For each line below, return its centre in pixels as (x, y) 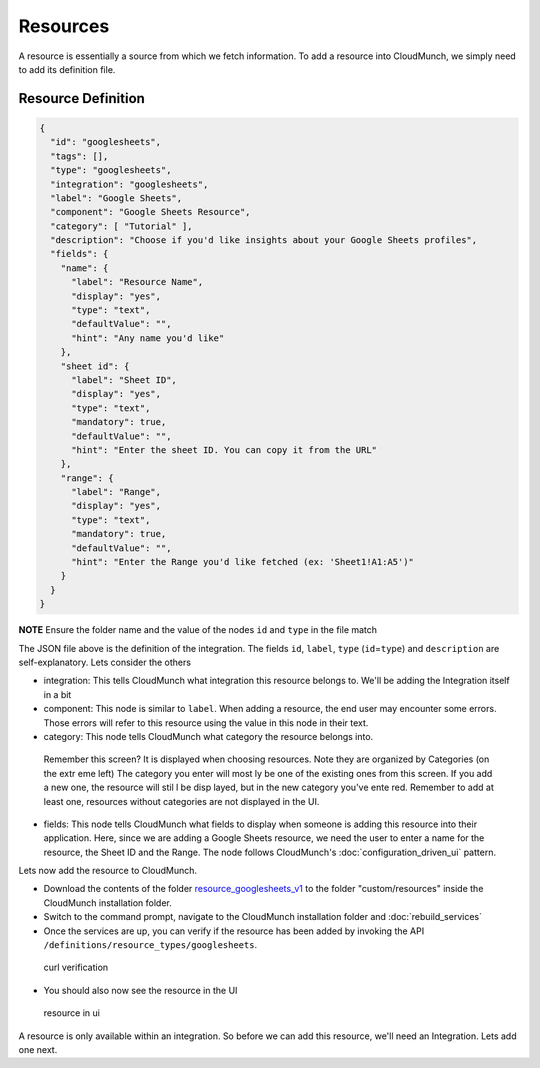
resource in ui (71, 1013)
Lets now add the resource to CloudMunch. (108, 871)
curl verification (76, 967)
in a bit (57, 694)
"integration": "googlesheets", (129, 184)
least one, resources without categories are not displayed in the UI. (181, 801)
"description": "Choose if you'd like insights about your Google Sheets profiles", (264, 240)
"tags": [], (79, 156)
